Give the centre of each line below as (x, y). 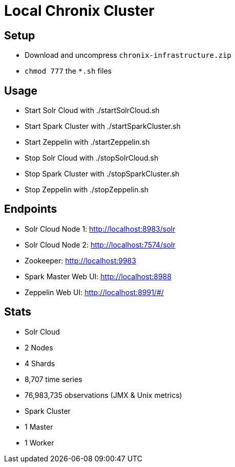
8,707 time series (54, 379)
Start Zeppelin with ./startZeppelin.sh (87, 142)
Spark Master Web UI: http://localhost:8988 (98, 276)
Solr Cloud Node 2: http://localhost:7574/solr (100, 244)
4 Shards (40, 363)
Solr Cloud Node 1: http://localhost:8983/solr (100, 229)
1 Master (39, 427)
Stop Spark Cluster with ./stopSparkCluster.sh (102, 174)
